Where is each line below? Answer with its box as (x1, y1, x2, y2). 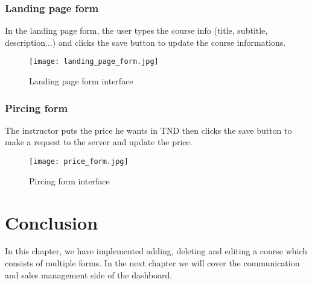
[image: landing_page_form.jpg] (29, 57, 159, 66)
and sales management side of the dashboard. (5, 268, 173, 281)
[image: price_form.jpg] (29, 157, 129, 166)
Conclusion (5, 210, 98, 234)
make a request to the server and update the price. (5, 136, 193, 148)
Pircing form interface (29, 174, 110, 187)
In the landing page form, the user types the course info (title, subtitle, (5, 24, 268, 37)
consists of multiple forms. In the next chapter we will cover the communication (5, 257, 300, 269)
